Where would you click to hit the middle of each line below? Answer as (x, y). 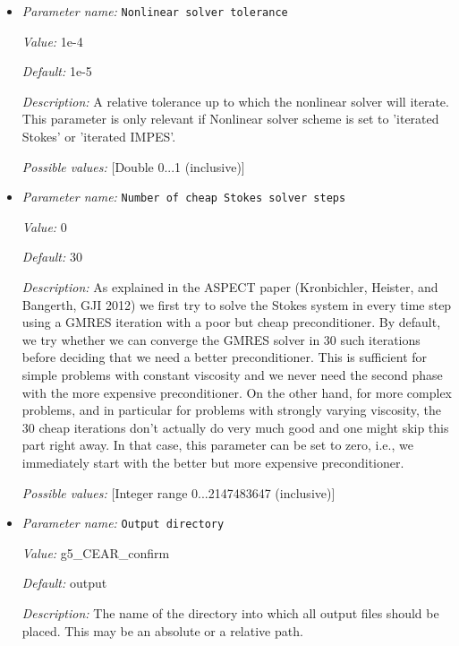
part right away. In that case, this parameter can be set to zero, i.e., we (217, 445)
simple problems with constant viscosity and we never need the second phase (232, 375)
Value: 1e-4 (52, 41)
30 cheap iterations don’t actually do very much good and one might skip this (235, 427)
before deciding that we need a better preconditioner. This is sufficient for (225, 357)
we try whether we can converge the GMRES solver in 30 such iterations (221, 339)
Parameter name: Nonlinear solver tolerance (155, 11)
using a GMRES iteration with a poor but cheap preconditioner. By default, (231, 322)
